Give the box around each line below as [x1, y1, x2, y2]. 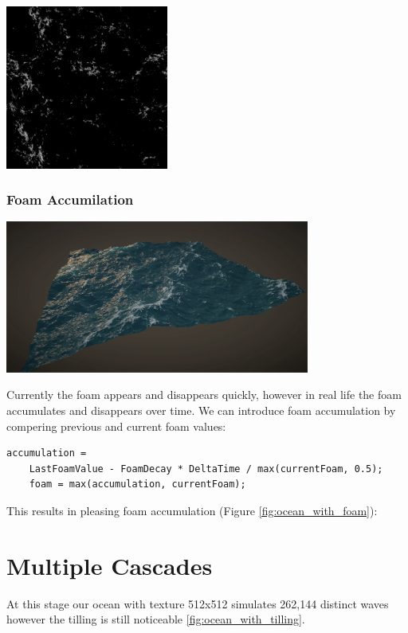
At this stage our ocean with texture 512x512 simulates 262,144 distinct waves [6, 595, 389, 612]
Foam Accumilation [6, 190, 134, 209]
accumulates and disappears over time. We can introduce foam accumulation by [6, 401, 396, 418]
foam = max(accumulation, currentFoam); [29, 479, 246, 490]
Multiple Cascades [6, 549, 213, 581]
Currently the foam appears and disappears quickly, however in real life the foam [6, 386, 402, 403]
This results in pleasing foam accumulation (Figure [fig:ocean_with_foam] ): [6, 502, 378, 518]
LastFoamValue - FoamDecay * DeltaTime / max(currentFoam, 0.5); [29, 463, 383, 475]
